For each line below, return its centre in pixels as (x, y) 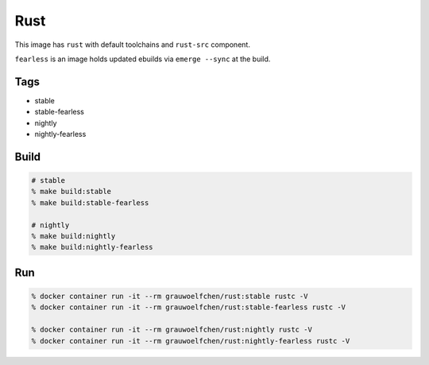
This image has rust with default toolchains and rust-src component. (132, 45)
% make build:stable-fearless (90, 202)
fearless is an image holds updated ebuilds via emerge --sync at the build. (143, 59)
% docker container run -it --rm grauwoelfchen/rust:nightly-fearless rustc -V (191, 341)
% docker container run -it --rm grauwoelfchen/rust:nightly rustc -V (172, 330)
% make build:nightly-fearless (93, 247)
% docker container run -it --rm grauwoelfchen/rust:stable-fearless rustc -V (188, 307)
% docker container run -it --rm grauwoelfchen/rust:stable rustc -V (170, 296)
